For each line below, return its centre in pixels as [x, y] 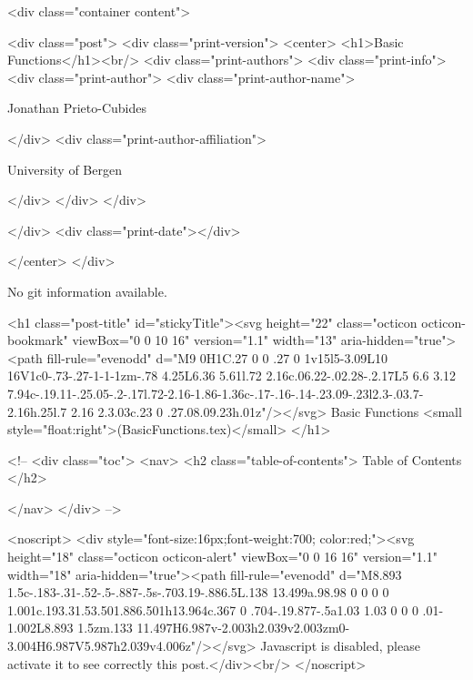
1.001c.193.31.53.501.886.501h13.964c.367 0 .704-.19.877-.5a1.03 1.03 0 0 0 [213, 609]
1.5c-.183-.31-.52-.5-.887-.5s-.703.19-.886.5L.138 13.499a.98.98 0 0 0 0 [198, 592]
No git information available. [87, 291]
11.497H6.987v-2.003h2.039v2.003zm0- [243, 628]
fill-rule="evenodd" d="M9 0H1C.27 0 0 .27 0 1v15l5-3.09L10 [217, 357]
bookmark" [38, 340]
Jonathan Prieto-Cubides [77, 108]
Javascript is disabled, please [340, 646]
